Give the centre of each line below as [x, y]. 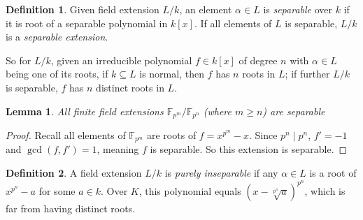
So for [19, 60]
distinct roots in [130, 87]
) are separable [294, 111]
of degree [258, 60]
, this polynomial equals [190, 190]
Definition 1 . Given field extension [83, 9]
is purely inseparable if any [221, 173]
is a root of [333, 173]
